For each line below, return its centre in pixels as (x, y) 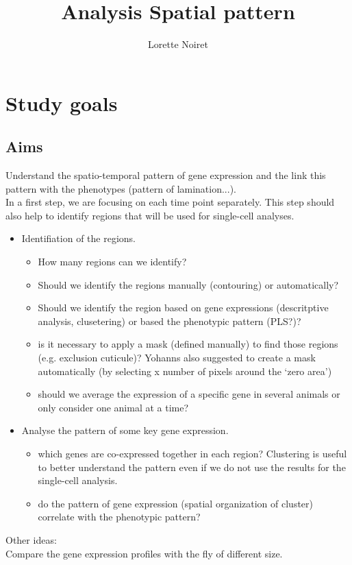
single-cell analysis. (78, 480)
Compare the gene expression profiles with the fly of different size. (144, 553)
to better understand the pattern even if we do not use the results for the (192, 467)
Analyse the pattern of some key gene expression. (125, 430)
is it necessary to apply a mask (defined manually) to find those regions (188, 344)
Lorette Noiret (178, 44)
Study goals (62, 103)
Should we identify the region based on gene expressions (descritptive (183, 308)
